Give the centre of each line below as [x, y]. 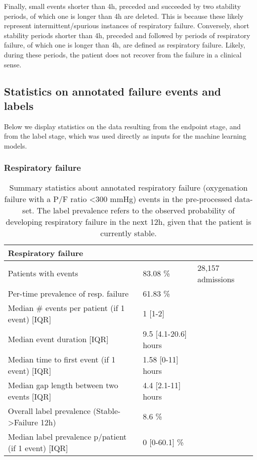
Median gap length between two [63, 385]
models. [16, 145]
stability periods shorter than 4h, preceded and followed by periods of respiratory [127, 35]
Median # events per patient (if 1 [66, 307]
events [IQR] [30, 396]
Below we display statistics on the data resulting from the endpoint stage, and [123, 126]
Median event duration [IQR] [58, 339]
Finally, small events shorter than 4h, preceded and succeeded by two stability [123, 6]
